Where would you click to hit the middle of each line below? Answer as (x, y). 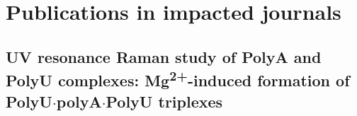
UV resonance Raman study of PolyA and (164, 56)
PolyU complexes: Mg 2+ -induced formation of (178, 79)
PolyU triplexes (164, 101)
